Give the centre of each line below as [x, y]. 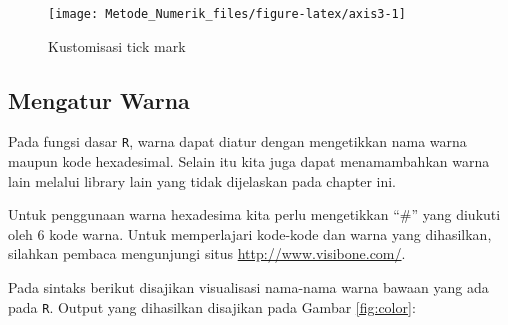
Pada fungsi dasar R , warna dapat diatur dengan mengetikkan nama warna [237, 141]
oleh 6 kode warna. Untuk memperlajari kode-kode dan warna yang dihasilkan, [250, 233]
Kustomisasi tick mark [117, 45]
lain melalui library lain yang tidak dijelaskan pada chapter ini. [202, 180]
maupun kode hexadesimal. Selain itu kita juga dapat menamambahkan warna [249, 161]
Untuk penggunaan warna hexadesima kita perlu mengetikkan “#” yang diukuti [254, 214]
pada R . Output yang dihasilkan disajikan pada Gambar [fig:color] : [212, 306]
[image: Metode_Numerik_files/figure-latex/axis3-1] [227, 14]
